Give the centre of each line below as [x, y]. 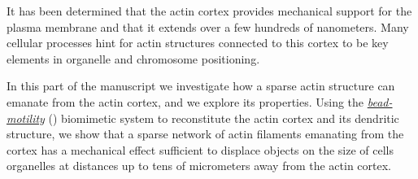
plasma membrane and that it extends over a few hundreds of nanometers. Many [208, 26]
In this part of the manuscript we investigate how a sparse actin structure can [201, 86]
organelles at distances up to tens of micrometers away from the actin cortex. [199, 166]
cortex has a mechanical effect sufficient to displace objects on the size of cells [200, 149]
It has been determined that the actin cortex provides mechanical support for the [209, 11]
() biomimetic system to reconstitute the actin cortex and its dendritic [224, 118]
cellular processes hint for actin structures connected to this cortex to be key [198, 43]
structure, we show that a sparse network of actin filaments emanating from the [205, 134]
